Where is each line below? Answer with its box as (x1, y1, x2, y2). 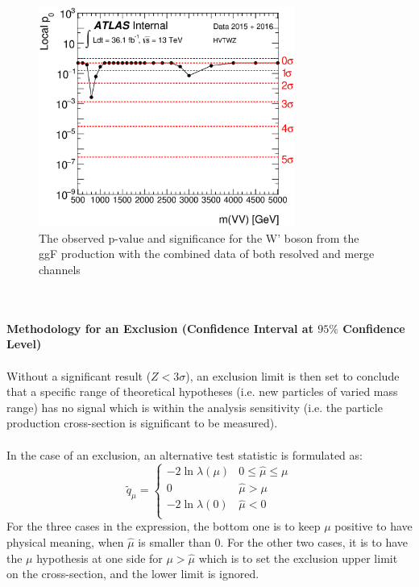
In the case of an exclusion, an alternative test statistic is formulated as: (6, 446, 363, 463)
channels (39, 261, 81, 278)
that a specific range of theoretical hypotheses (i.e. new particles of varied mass (6, 383, 398, 400)
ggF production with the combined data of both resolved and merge (39, 245, 375, 262)
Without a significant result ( (6, 367, 151, 384)
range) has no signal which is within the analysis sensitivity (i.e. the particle (6, 398, 383, 415)
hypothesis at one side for (36, 549, 163, 566)
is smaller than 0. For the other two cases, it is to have (138, 534, 409, 551)
